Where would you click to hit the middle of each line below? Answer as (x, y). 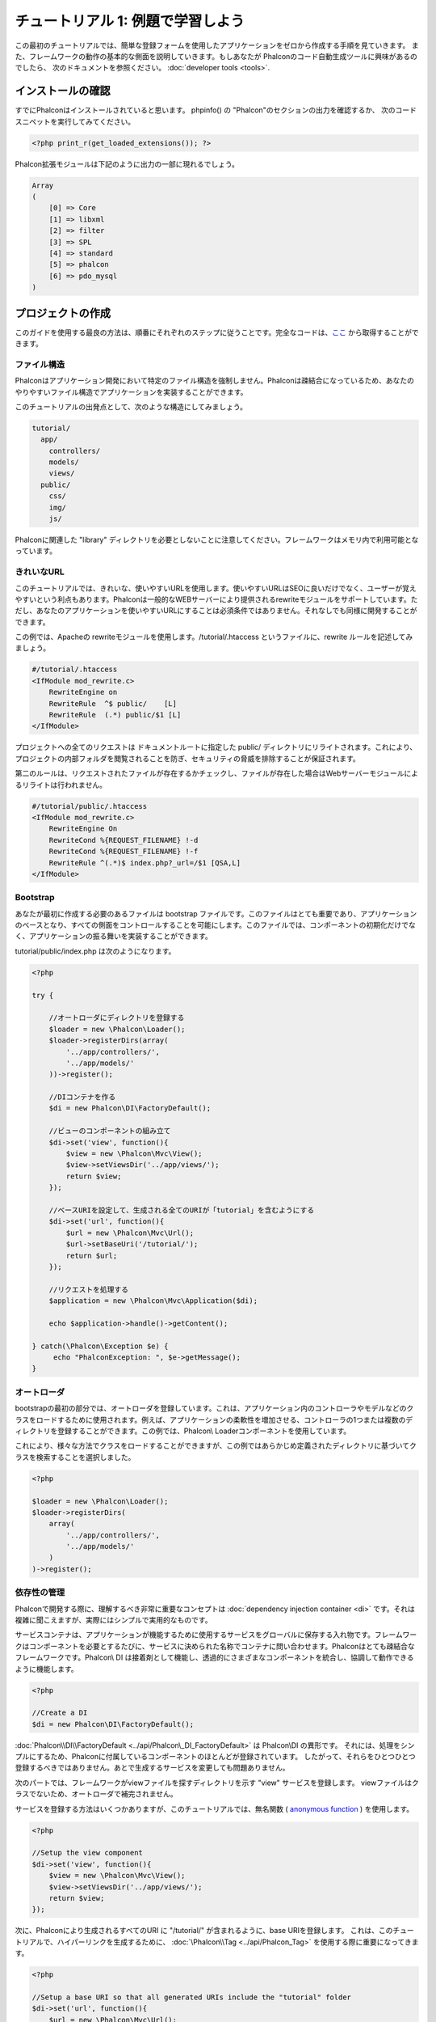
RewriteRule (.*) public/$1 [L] (115, 715)
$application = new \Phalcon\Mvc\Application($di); (153, 1301)
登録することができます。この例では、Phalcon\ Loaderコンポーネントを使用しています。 (204, 1431)
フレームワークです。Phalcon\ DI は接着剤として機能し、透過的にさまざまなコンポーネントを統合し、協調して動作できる (214, 1657)
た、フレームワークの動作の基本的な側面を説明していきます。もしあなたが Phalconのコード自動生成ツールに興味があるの (216, 56)
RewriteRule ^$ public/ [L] (113, 703)
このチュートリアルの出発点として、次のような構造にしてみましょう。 (131, 406)
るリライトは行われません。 (61, 785)
